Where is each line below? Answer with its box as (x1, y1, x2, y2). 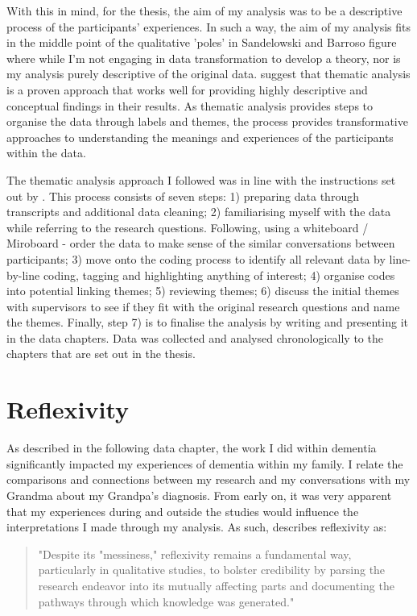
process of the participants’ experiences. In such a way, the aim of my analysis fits (6, 18, 411, 35)
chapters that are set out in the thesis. (6, 345, 196, 362)
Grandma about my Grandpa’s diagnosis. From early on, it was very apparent (6, 486, 392, 503)
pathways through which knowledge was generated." (38, 593, 295, 610)
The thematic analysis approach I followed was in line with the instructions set (6, 171, 396, 188)
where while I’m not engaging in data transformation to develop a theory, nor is (6, 49, 401, 66)
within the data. (6, 144, 86, 161)
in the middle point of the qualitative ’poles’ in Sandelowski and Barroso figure (6, 34, 397, 51)
